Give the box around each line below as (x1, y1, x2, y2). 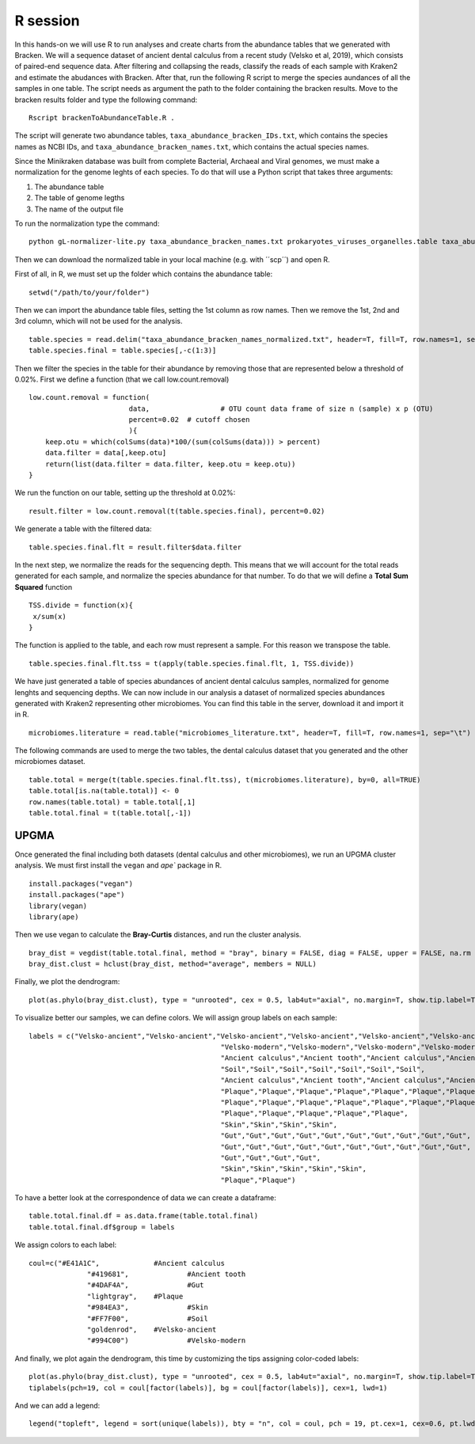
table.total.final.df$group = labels (28, 1222, 176, 1231)
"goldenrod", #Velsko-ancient (87, 1325, 217, 1334)
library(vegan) (28, 901, 88, 910)
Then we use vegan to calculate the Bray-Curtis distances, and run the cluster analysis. (14, 930, 302, 940)
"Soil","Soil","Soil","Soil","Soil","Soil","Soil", (220, 1065, 425, 1073)
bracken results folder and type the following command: (14, 95, 198, 104)
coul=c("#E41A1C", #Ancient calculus (28, 1259, 226, 1267)
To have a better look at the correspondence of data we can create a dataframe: (14, 1193, 276, 1203)
